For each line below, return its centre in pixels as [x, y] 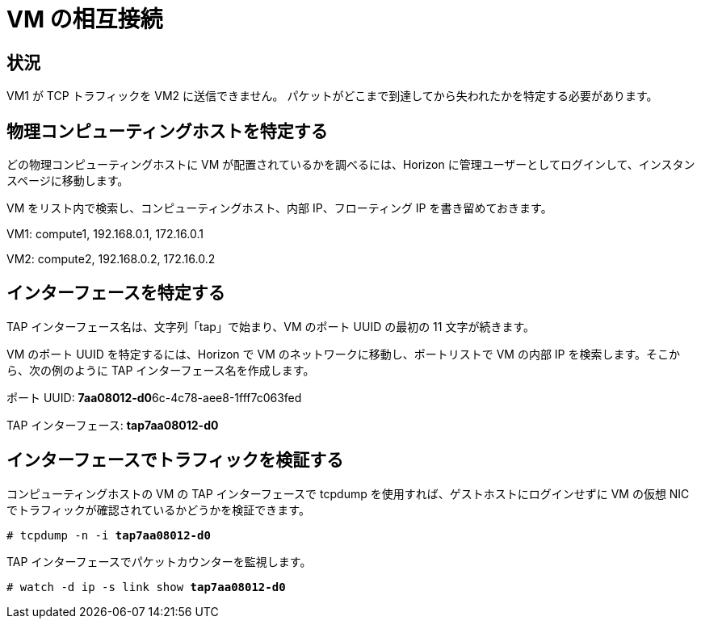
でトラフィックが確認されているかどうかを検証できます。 [158, 510]
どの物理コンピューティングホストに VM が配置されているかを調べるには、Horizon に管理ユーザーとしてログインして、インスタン [351, 165]
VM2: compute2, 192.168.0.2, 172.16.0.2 [111, 259]
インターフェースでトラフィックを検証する [175, 460]
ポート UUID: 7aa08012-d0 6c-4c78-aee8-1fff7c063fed [154, 397]
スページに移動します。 [68, 181]
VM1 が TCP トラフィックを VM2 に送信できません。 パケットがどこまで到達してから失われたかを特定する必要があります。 [332, 96]
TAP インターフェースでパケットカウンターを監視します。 [159, 561]
